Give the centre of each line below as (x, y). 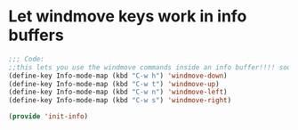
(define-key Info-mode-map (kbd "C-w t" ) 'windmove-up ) (114, 84)
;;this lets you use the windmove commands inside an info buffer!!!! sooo (152, 67)
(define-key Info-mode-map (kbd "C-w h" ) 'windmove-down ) (118, 76)
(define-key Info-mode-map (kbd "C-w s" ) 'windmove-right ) (120, 101)
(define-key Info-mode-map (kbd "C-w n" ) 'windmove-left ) (118, 92)
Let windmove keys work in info (128, 16)
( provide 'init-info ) (48, 117)
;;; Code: (27, 59)
